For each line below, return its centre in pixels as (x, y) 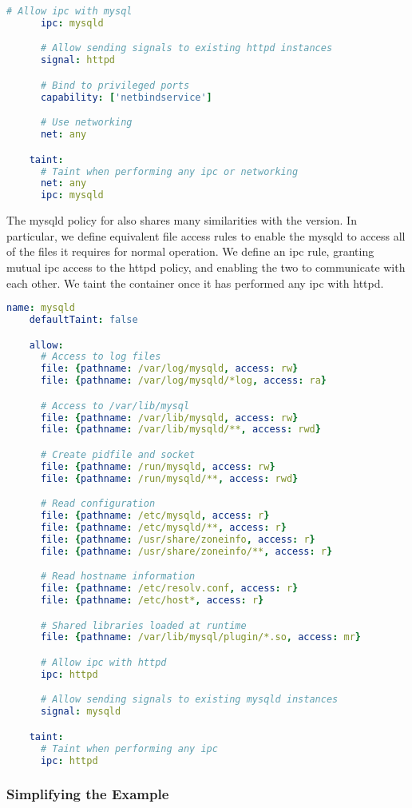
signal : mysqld (81, 712)
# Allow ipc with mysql (69, 11)
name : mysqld (41, 308)
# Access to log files (101, 357)
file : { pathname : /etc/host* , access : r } (152, 600)
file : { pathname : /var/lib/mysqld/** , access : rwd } (180, 430)
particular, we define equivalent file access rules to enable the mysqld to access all (206, 235)
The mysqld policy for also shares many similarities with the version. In (182, 220)
